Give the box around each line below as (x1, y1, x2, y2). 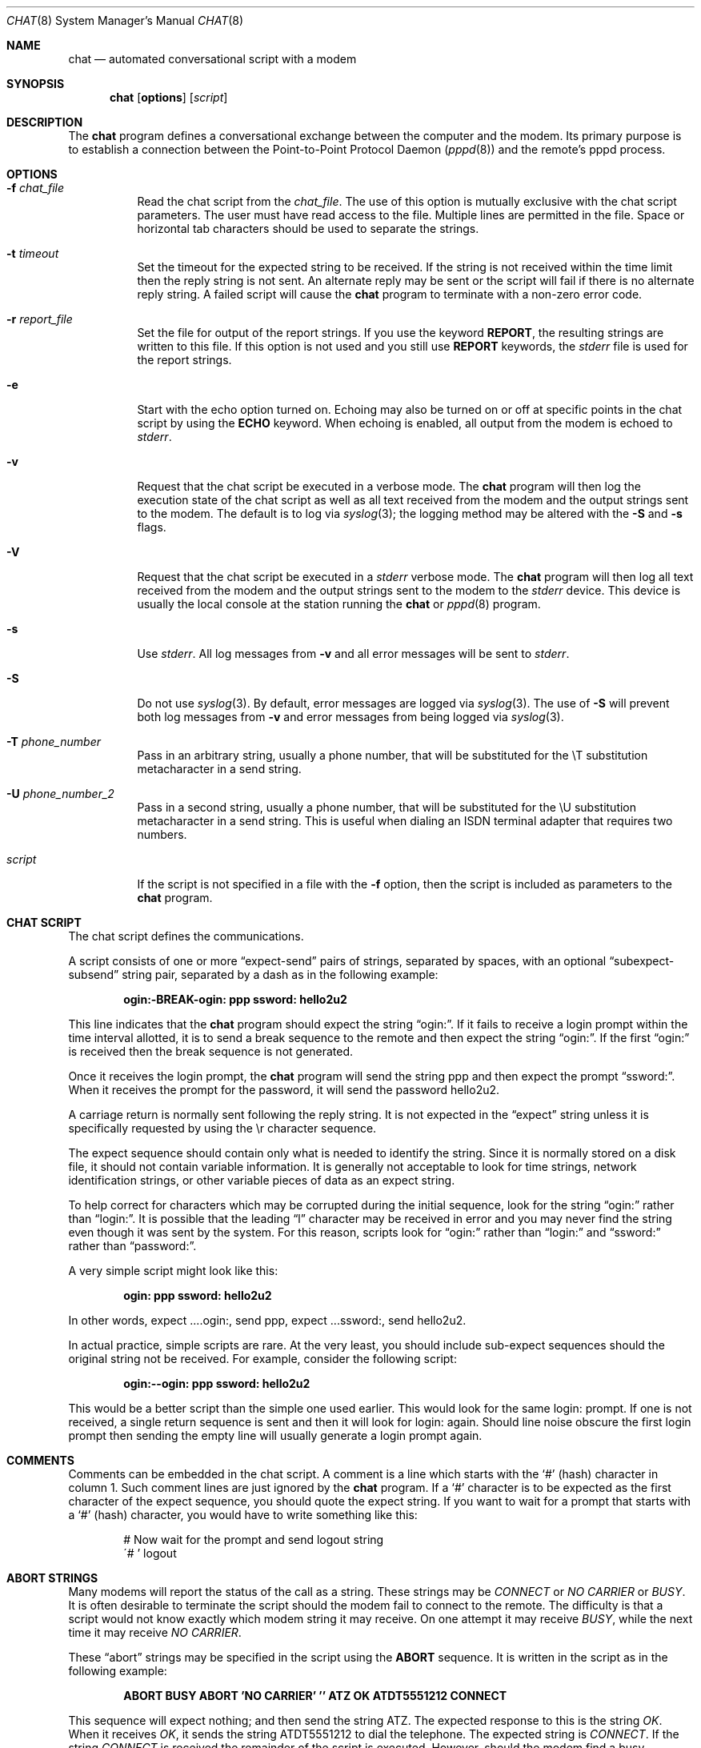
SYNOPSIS (6, 77, 65, 90)
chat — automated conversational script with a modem (68, 52, 357, 66)
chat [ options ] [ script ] (110, 90, 228, 104)
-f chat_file (6, 181, 64, 194)
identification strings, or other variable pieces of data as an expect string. (68, 1173, 455, 1187)
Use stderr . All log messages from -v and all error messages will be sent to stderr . (137, 647, 570, 660)
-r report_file (6, 312, 73, 326)
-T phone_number (6, 735, 101, 748)
